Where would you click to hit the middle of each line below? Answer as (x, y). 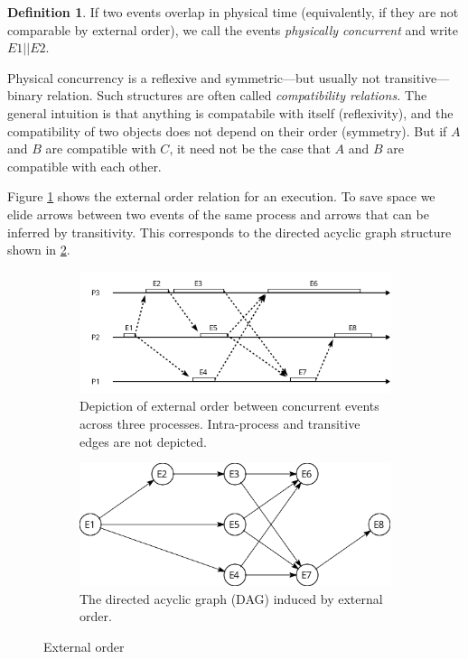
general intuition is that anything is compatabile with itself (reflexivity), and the (230, 112)
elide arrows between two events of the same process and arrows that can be (218, 213)
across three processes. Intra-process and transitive (220, 423)
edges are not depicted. (143, 441)
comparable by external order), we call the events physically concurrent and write (233, 29)
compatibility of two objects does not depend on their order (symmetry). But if (227, 130)
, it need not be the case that (250, 149)
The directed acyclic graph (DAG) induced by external (231, 598)
